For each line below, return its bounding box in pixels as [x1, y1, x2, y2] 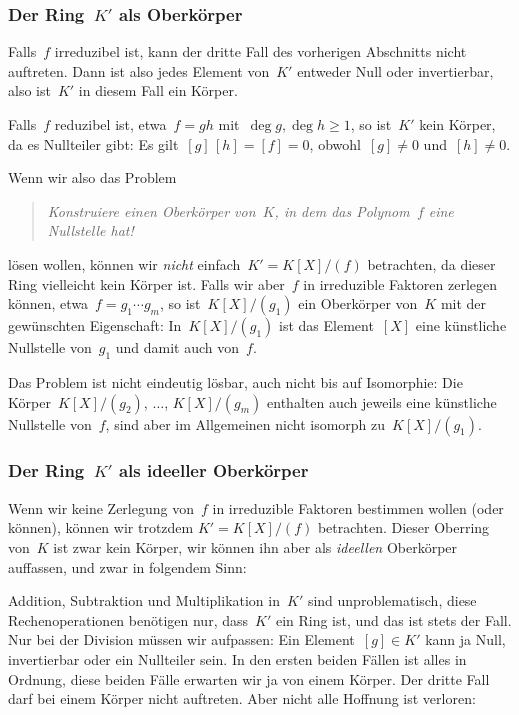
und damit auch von [115, 337, 240, 358]
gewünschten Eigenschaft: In [8, 315, 182, 336]
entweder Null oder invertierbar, [297, 60, 494, 81]
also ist [8, 80, 51, 101]
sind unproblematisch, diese [307, 590, 477, 611]
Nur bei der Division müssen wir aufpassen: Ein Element [8, 629, 355, 650]
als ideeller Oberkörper [118, 458, 309, 483]
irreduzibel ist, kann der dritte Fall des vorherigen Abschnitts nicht [54, 41, 467, 62]
